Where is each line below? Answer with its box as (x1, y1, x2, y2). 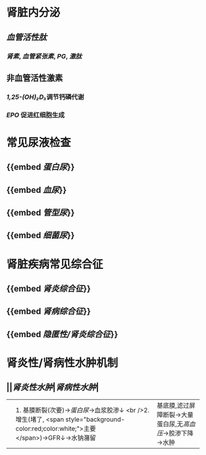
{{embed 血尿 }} (6, 185, 67, 195)
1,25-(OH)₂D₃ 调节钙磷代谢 (6, 93, 85, 101)
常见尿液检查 (6, 136, 72, 149)
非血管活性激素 (6, 72, 63, 83)
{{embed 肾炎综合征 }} (6, 284, 91, 294)
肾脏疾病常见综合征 (6, 257, 104, 271)
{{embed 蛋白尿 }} (6, 162, 75, 173)
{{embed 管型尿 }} (6, 208, 75, 218)
